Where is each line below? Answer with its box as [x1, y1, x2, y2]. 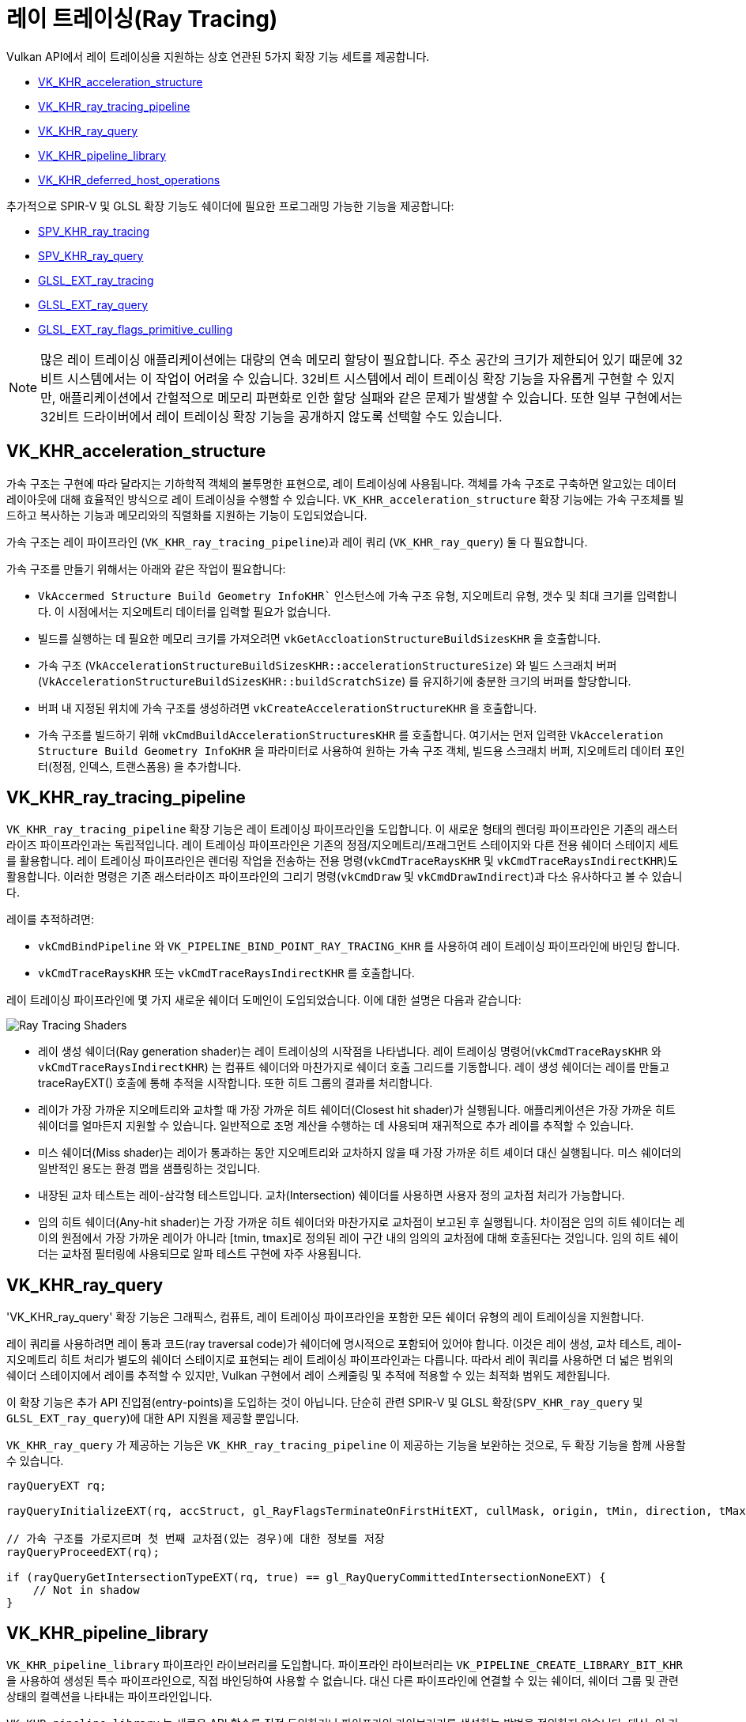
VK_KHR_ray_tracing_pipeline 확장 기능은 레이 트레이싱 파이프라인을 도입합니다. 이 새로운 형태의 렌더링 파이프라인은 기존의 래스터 [6, 822, 678, 836]
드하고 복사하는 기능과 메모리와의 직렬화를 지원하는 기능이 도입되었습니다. [6, 508, 367, 522]
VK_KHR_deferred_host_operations [38, 172, 220, 187]
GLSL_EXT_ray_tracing [38, 273, 154, 287]
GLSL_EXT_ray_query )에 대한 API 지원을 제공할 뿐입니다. [6, 1411, 300, 1426]
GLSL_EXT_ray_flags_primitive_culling [38, 322, 233, 336]
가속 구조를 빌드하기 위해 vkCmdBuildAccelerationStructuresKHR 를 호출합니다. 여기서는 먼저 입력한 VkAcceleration [38, 727, 664, 742]
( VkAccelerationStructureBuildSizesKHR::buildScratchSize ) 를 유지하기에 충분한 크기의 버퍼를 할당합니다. [38, 674, 631, 688]
